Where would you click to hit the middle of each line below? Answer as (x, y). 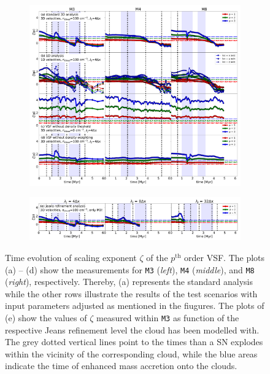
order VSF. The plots (225, 257)
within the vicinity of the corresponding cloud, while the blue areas (131, 353)
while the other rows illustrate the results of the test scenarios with (131, 293)
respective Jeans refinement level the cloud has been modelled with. (132, 329)
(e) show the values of (46, 318)
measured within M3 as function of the (168, 318)
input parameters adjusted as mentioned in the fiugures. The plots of (135, 306)
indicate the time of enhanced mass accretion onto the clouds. (121, 366)
